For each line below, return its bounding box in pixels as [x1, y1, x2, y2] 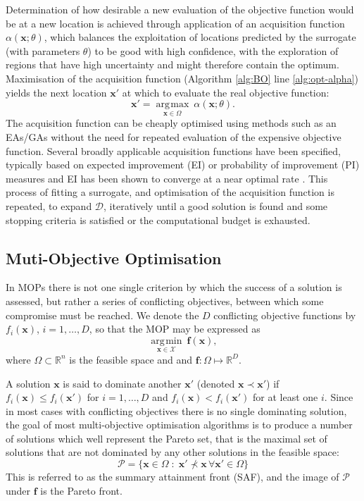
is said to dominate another [63, 376, 182, 390]
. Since [324, 390, 353, 404]
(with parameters [6, 43, 80, 58]
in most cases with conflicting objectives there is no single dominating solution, [6, 403, 347, 418]
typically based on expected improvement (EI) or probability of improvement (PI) [6, 157, 360, 172]
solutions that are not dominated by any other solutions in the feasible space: [6, 445, 339, 459]
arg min [151, 335, 182, 346]
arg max [156, 99, 189, 110]
